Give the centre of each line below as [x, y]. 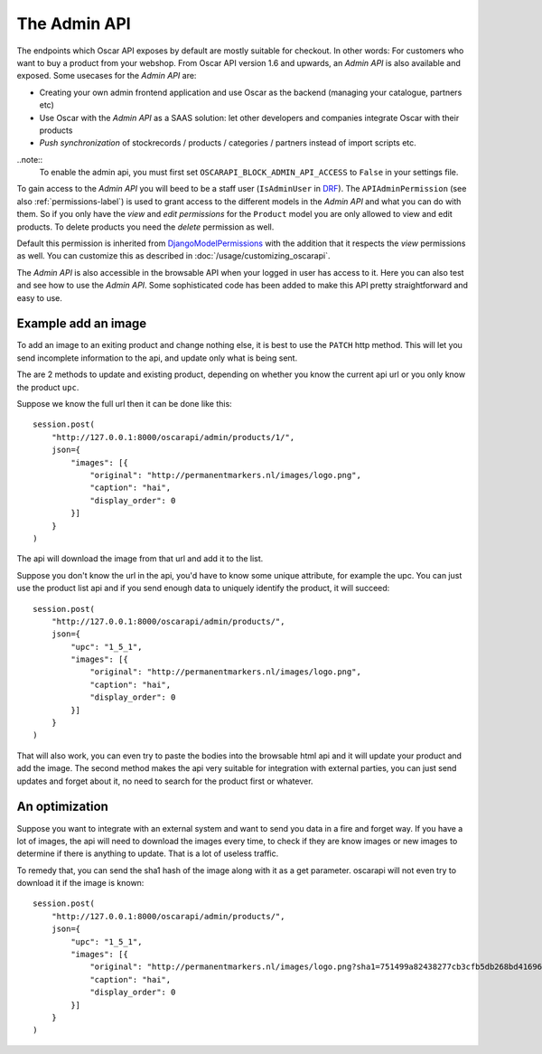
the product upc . [48, 387]
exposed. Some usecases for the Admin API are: [107, 76]
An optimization [62, 807]
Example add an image [82, 324]
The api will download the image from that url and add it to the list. [140, 559]
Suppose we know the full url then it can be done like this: [124, 404]
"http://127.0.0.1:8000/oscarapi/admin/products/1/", [173, 437]
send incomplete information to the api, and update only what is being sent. [157, 358]
